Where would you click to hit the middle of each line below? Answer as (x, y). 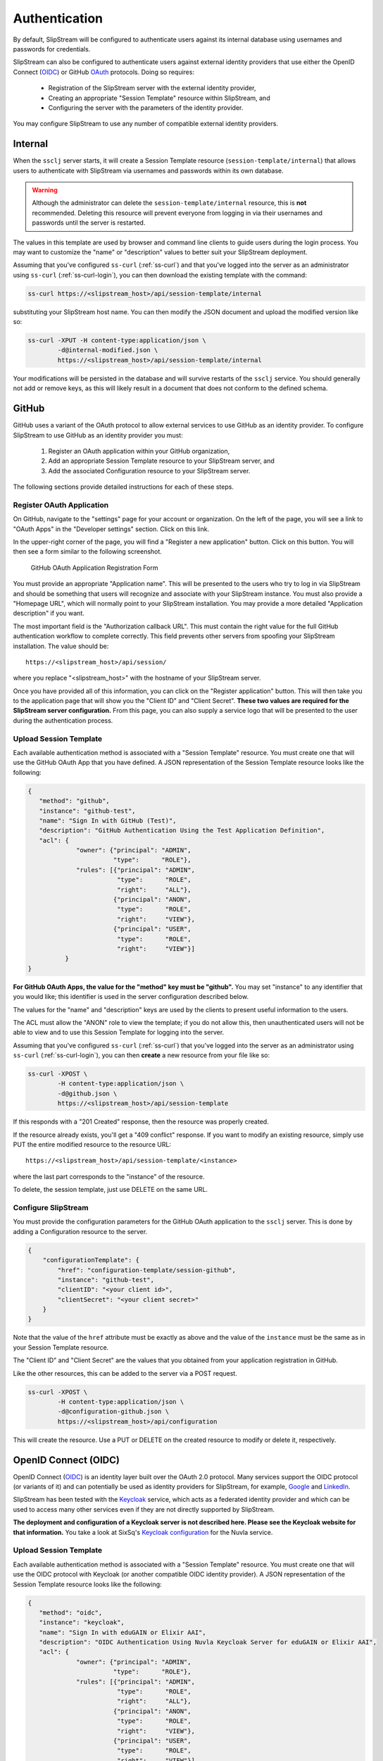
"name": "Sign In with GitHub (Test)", (108, 820)
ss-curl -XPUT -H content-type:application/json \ (117, 341)
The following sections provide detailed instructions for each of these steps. (123, 487)
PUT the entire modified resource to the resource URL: (92, 1145)
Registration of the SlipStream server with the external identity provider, (152, 88)
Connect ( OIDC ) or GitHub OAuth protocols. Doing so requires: (104, 72)
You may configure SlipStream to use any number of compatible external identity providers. (145, 124)
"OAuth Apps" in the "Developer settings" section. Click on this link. (111, 529)
